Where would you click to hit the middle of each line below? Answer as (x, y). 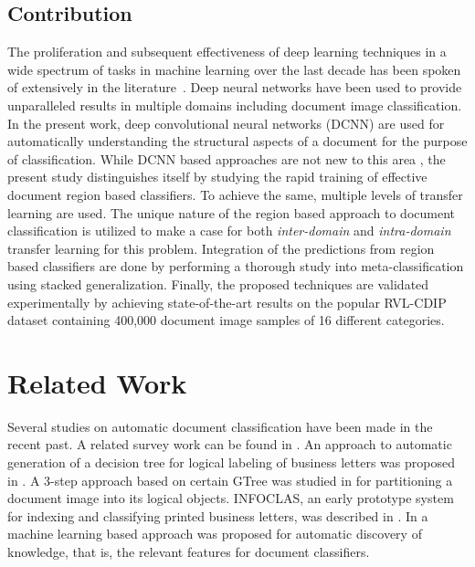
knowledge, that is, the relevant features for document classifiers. (189, 551)
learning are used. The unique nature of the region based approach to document (231, 212)
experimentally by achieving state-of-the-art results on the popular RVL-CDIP (227, 302)
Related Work (97, 382)
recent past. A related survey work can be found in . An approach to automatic (230, 444)
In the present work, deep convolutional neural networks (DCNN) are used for (226, 123)
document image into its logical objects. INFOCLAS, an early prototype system (231, 498)
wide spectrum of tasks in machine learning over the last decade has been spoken (234, 69)
